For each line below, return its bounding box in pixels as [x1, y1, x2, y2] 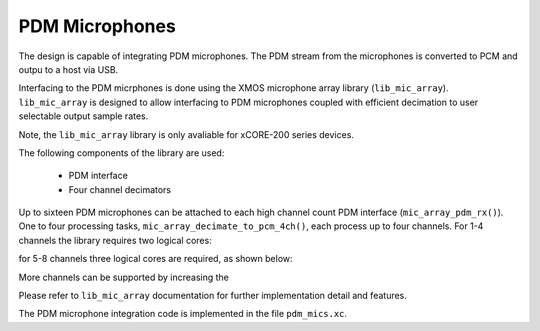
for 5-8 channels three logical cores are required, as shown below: [18, 253, 294, 265]
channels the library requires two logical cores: [18, 234, 212, 246]
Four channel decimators [68, 183, 172, 195]
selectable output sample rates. [18, 110, 149, 122]
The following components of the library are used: [18, 146, 225, 159]
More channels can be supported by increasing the [18, 271, 229, 283]
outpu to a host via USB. [18, 63, 119, 75]
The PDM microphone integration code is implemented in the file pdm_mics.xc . [18, 308, 348, 320]
